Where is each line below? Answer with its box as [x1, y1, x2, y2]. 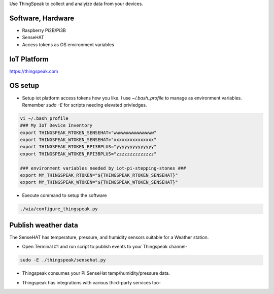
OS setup [9, 81, 40, 90]
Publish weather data [9, 221, 78, 230]
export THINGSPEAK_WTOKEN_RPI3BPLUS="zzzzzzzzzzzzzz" [20, 151, 157, 157]
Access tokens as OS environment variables [22, 41, 114, 48]
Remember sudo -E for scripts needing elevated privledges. [22, 102, 147, 108]
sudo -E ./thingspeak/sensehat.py [20, 257, 106, 263]
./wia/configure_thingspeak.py [20, 206, 98, 212]
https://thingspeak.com [9, 68, 58, 74]
